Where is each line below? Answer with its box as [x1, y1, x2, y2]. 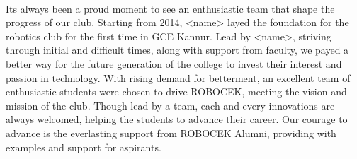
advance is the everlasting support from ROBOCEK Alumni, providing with [6, 125, 336, 140]
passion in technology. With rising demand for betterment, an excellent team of [6, 70, 351, 85]
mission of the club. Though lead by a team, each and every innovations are [6, 98, 335, 112]
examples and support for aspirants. [6, 139, 161, 154]
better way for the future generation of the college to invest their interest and [6, 56, 342, 71]
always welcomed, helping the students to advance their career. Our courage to [6, 112, 348, 126]
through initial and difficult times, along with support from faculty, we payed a [6, 42, 349, 57]
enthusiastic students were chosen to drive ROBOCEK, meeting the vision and [6, 84, 347, 99]
